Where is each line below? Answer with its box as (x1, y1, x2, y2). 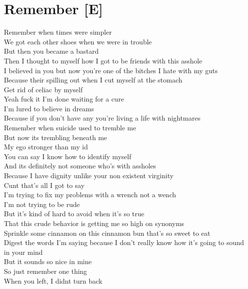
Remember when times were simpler (4, 27, 112, 37)
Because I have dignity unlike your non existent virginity (4, 170, 174, 181)
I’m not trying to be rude (4, 199, 80, 209)
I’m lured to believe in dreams (4, 103, 94, 113)
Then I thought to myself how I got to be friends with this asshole (4, 55, 203, 65)
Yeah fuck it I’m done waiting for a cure (4, 94, 124, 104)
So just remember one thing (4, 266, 87, 276)
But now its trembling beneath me (4, 132, 107, 142)
